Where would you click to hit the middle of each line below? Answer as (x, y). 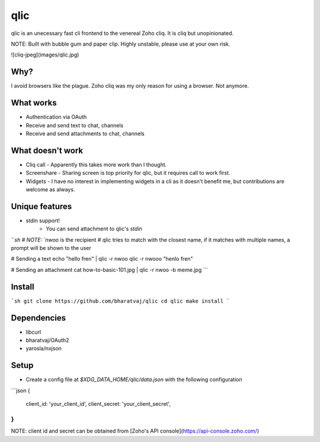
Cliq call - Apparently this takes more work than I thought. (96, 164)
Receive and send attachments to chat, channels (85, 133)
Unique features (41, 206)
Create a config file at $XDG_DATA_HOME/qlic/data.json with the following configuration (134, 380)
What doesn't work (47, 150)
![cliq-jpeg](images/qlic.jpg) (45, 55)
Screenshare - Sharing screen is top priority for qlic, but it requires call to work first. (128, 173)
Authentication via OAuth (56, 117)
